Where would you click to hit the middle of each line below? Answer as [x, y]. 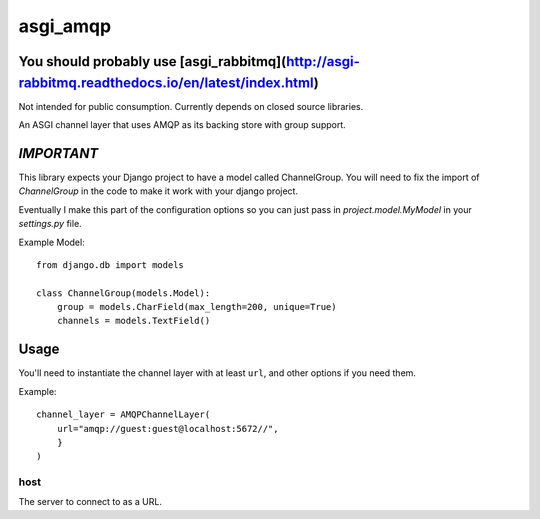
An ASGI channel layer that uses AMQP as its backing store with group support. [182, 125]
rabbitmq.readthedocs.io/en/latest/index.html [166, 82]
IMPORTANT [58, 153]
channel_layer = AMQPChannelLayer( [123, 414]
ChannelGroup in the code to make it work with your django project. [158, 191]
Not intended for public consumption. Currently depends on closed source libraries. [191, 106]
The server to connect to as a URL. [90, 502]
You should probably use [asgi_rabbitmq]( [152, 61]
